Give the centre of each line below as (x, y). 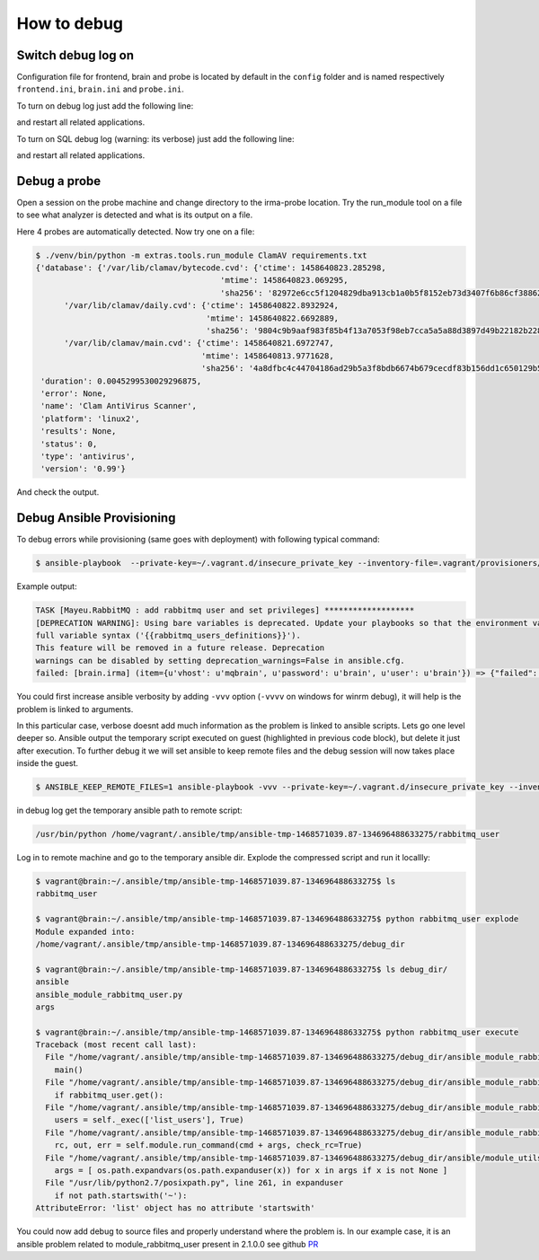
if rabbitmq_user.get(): (109, 1095)
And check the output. (58, 492)
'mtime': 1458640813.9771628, (267, 356)
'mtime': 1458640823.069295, (284, 280)
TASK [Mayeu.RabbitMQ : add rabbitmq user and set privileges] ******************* (225, 610)
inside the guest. (48, 763)
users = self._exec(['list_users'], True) (149, 1120)
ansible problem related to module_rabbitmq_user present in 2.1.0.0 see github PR (168, 1244)
